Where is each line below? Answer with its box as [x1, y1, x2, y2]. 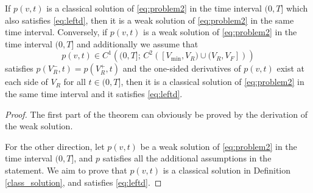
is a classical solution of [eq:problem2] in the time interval [46, 2, 262, 14]
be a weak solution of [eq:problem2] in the [140, 140, 297, 152]
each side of [5, 75, 48, 88]
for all [63, 75, 86, 88]
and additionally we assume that [76, 37, 199, 50]
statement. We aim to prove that [5, 163, 127, 176]
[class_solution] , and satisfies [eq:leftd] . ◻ [5, 175, 162, 188]
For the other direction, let [5, 140, 105, 152]
